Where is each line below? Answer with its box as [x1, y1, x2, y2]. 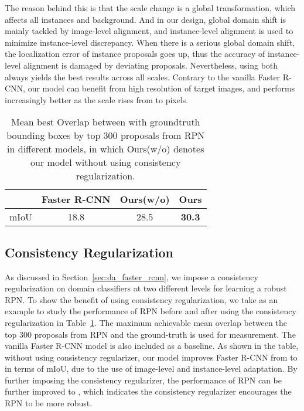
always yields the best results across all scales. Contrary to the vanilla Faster [5, 70, 281, 83]
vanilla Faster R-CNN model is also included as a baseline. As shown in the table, [5, 339, 299, 352]
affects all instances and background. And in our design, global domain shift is [5, 13, 286, 25]
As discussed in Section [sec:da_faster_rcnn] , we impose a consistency [5, 270, 258, 283]
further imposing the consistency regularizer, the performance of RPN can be [5, 373, 282, 386]
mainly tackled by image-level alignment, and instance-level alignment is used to [5, 25, 293, 37]
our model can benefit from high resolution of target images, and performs [28, 82, 295, 94]
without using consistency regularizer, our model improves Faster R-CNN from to [5, 351, 298, 363]
